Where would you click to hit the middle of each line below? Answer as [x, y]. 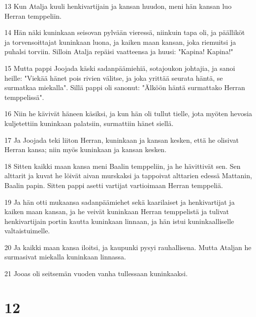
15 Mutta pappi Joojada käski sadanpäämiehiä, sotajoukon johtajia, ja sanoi [120, 68]
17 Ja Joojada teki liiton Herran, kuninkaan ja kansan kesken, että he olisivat [122, 140]
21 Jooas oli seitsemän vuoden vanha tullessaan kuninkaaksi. [96, 273]
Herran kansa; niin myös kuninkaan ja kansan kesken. [86, 149]
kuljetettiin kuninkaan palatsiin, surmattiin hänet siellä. [89, 123]
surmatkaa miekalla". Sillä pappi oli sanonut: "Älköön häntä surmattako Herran [125, 87]
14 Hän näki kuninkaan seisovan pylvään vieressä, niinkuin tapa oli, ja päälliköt [125, 32]
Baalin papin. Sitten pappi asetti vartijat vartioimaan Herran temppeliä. [114, 185]
